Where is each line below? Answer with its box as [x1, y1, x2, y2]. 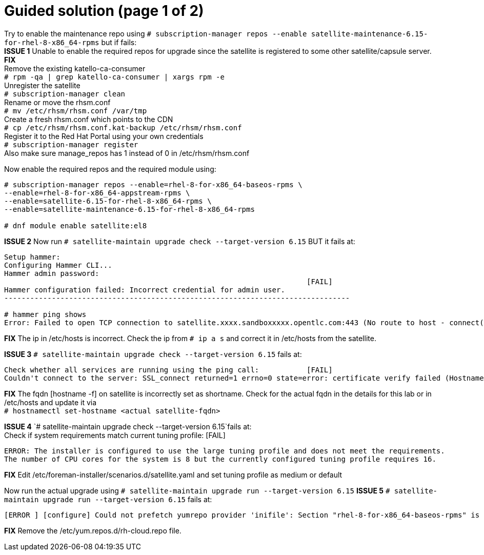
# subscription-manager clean [4, 89, 126, 98]
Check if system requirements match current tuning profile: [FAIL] [4, 430, 226, 440]
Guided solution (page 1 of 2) [4, 2, 204, 19]
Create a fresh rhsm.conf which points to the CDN [4, 114, 173, 124]
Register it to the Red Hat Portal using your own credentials [4, 131, 204, 141]
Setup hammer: [4, 252, 60, 261]
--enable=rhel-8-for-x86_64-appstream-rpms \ [4, 188, 190, 197]
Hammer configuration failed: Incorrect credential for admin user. [4, 285, 285, 294]
